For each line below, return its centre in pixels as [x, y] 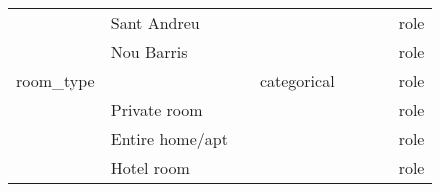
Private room [156, 109]
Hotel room [150, 167]
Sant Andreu [155, 22]
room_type [55, 80]
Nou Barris [149, 51]
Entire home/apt [169, 138]
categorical [297, 80]
